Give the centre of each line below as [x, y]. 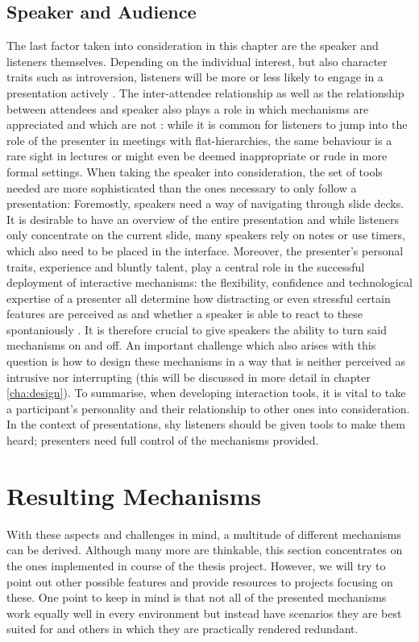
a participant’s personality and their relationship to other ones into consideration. [208, 408]
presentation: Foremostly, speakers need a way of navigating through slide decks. [205, 203]
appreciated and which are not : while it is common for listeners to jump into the [207, 124]
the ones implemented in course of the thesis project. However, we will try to [196, 565]
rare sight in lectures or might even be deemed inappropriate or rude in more [197, 156]
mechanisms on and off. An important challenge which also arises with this [191, 345]
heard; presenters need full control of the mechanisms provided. [163, 440]
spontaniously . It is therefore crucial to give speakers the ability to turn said [197, 329]
